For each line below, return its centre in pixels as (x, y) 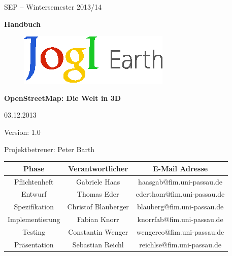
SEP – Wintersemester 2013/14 (53, 7)
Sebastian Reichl (98, 244)
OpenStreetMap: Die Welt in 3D (63, 98)
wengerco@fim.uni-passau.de (180, 231)
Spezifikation (34, 207)
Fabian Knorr (98, 219)
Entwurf (34, 194)
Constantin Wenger (98, 231)
